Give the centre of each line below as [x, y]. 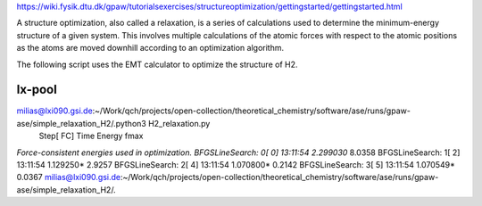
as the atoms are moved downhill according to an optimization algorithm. [150, 48]
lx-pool [37, 90]
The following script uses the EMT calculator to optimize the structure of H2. [157, 64]
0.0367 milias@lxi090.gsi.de [68, 177]
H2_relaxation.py [179, 123]
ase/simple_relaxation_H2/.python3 [81, 123]
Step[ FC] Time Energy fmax [91, 136]
